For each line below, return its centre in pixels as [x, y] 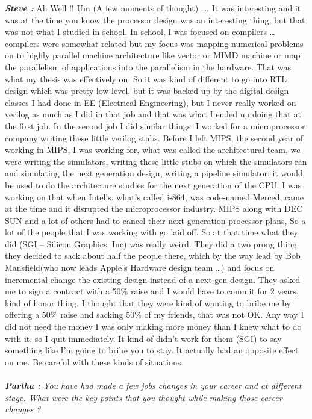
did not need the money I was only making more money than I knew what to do [153, 327]
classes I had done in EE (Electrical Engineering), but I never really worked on [151, 102]
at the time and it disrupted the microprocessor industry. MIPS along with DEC [154, 209]
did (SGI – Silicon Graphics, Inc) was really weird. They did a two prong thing [151, 244]
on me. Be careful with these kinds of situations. [94, 362]
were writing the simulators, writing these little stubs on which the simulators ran [156, 161]
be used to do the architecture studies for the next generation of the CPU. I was [153, 185]
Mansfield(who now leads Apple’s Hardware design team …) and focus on [140, 268]
